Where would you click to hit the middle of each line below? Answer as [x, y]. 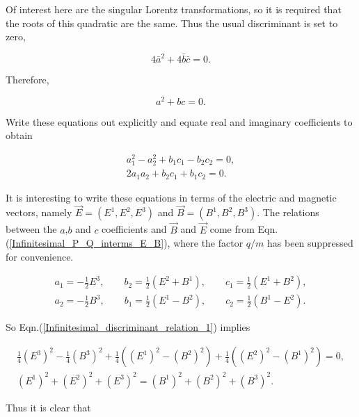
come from [232, 229]
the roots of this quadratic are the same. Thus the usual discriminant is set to [172, 23]
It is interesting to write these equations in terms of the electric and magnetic [171, 197]
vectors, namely [39, 212]
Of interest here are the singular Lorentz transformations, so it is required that [174, 9]
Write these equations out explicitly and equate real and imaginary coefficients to [179, 121]
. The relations [288, 212]
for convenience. [40, 256]
